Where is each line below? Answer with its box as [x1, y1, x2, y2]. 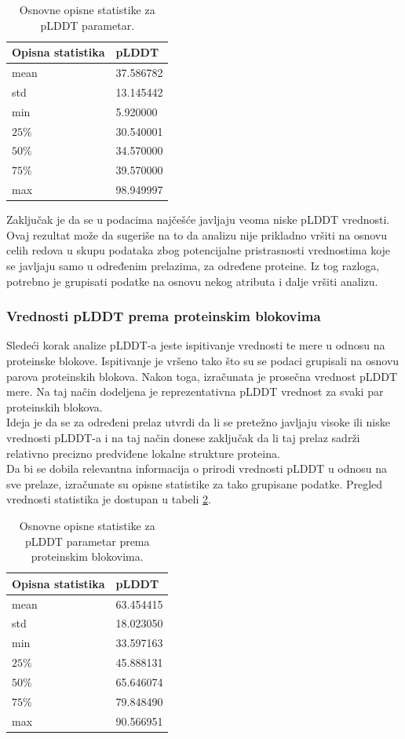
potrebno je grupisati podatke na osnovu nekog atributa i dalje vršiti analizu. [6, 273, 378, 289]
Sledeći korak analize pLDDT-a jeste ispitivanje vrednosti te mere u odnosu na [6, 337, 385, 353]
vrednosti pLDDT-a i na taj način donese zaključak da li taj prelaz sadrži [6, 429, 360, 445]
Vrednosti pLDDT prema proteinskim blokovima [6, 306, 321, 326]
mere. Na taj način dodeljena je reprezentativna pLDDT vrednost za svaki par [6, 383, 384, 400]
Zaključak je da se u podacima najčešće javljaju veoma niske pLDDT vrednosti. [6, 211, 390, 228]
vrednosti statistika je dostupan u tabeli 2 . [6, 491, 211, 507]
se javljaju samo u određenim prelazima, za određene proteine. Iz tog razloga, [6, 257, 380, 273]
